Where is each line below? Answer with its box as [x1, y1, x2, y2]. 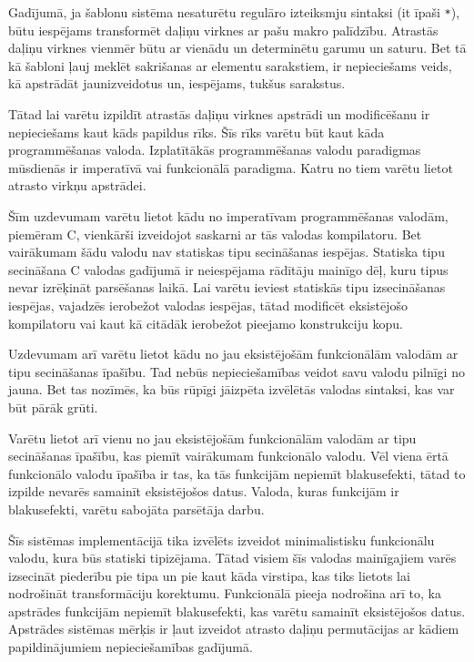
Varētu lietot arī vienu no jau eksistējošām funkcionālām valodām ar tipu [8, 428, 417, 447]
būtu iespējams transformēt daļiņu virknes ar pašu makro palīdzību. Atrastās [8, 20, 439, 39]
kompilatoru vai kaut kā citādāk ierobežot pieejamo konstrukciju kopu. [8, 313, 403, 332]
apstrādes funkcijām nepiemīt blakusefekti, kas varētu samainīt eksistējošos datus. [8, 601, 466, 620]
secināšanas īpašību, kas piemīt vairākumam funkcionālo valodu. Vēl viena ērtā [8, 446, 449, 465]
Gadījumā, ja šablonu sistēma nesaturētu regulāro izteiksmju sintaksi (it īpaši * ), [8, 3, 460, 21]
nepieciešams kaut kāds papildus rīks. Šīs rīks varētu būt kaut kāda [8, 122, 385, 141]
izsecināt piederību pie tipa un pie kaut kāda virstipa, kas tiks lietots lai [8, 565, 410, 585]
